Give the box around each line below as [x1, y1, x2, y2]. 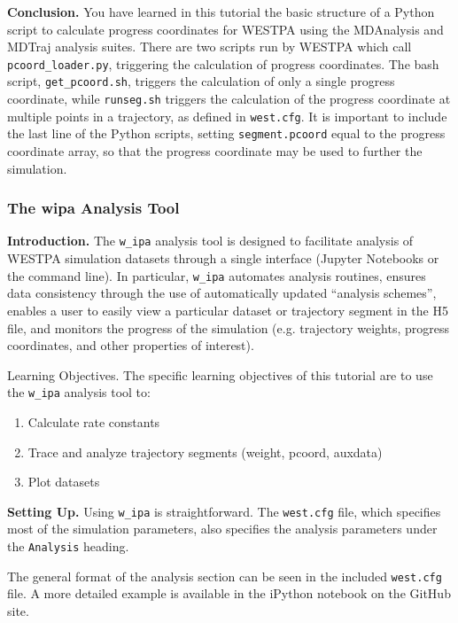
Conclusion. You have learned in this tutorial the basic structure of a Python [7, 3, 435, 20]
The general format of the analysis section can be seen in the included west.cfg [7, 566, 442, 585]
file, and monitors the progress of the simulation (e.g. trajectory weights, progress [7, 318, 449, 337]
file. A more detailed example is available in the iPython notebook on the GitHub [7, 584, 451, 603]
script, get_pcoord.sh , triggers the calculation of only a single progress [7, 72, 395, 90]
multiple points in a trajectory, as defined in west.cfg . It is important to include [7, 106, 447, 125]
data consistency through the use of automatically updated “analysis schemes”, [7, 284, 437, 302]
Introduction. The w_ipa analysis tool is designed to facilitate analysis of [7, 231, 414, 250]
